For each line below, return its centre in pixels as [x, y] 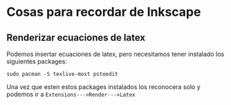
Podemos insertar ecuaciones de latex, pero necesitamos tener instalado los [115, 54]
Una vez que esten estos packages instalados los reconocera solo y [104, 87]
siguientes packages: [37, 61]
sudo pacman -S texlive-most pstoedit [62, 74]
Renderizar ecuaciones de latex [76, 38]
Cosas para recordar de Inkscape [104, 12]
